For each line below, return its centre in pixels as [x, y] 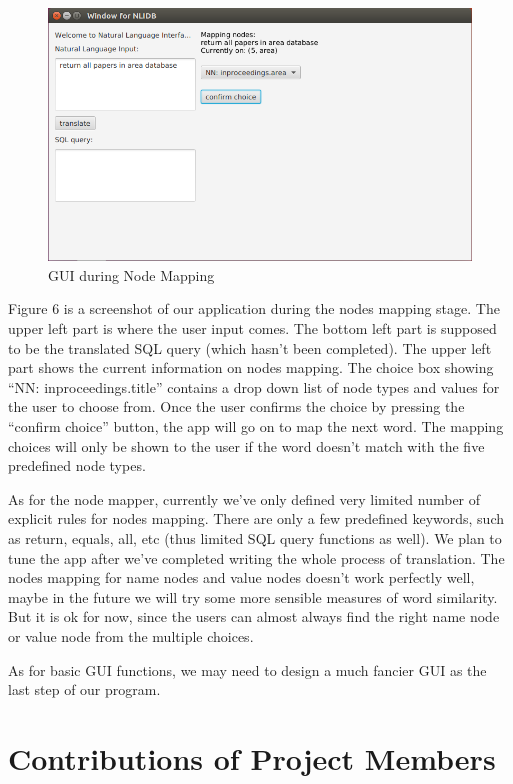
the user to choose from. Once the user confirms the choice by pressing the [236, 406]
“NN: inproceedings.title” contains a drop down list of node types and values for [254, 386]
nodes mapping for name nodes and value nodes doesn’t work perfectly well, [241, 577]
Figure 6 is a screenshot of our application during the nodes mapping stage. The [254, 308]
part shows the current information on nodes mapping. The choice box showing [251, 367]
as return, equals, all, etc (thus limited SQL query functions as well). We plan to [255, 537]
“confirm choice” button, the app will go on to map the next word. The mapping [256, 425]
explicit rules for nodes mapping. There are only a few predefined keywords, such [256, 518]
